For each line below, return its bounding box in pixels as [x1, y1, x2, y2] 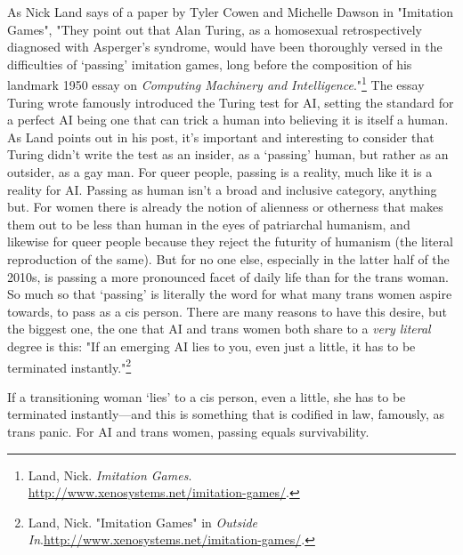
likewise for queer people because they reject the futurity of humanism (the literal [7, 232, 453, 251]
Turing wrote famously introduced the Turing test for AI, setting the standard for [7, 92, 454, 111]
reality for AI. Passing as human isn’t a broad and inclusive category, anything [7, 180, 437, 198]
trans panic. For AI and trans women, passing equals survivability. [7, 422, 370, 440]
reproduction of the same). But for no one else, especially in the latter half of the [7, 249, 450, 268]
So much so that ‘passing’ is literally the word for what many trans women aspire [7, 285, 452, 303]
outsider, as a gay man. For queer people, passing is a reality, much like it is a [7, 163, 433, 181]
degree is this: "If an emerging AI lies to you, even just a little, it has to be [7, 336, 416, 355]
